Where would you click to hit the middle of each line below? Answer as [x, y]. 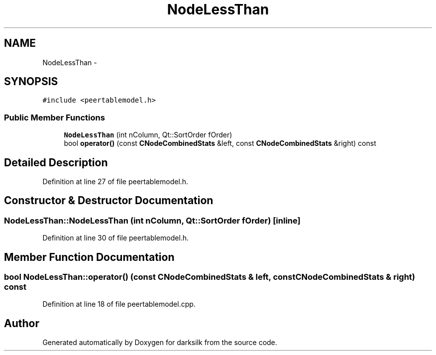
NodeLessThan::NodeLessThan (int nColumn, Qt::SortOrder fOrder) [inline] [152, 220]
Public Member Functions [54, 117]
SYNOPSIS [31, 82]
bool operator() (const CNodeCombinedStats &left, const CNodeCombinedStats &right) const [220, 143]
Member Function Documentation [89, 257]
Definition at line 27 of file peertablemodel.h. [115, 182]
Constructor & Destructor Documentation [109, 201]
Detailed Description [56, 162]
